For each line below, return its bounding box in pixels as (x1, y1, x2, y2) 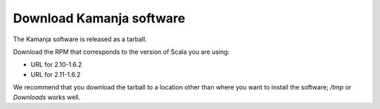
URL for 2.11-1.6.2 (30, 70, 81, 78)
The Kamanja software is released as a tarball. (13, 35, 147, 43)
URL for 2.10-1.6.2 (30, 60, 82, 69)
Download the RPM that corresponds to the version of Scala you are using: (13, 48, 230, 56)
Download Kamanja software (13, 10, 186, 26)
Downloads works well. (13, 93, 81, 101)
